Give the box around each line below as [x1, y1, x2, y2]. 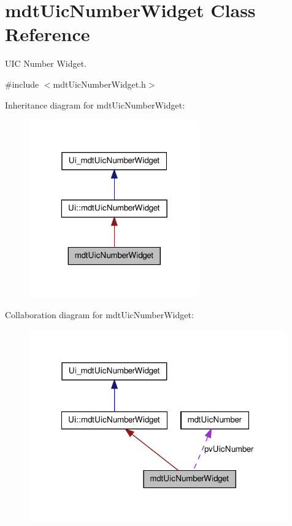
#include [5, 77, 39, 90]
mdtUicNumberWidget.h [53, 77, 146, 90]
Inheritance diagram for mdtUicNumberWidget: [5, 98, 185, 111]
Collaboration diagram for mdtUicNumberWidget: [5, 308, 194, 321]
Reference [5, 21, 90, 47]
